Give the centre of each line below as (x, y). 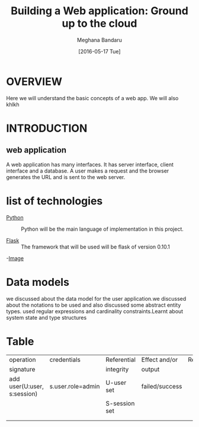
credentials (65, 359)
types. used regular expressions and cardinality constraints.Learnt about (95, 311)
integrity (117, 369)
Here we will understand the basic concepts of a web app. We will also (92, 98)
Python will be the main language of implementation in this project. (102, 229)
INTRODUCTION (47, 128)
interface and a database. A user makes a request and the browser (88, 171)
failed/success (162, 386)
